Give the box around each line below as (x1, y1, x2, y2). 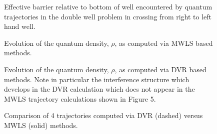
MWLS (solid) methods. (4, 120, 78, 130)
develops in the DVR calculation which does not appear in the (4, 84, 195, 94)
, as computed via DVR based (114, 64, 206, 74)
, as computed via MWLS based (114, 37, 213, 48)
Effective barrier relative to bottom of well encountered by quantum (4, 1, 212, 11)
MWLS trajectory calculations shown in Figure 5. (4, 93, 156, 104)
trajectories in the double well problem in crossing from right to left (4, 11, 212, 21)
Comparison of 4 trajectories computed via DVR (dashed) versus (4, 110, 203, 121)
